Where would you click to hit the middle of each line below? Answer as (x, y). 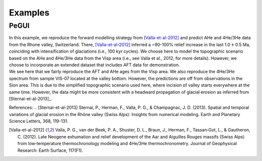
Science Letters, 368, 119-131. (39, 121)
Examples (29, 13)
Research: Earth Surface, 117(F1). (50, 150)
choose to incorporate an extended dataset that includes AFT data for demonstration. (94, 65)
